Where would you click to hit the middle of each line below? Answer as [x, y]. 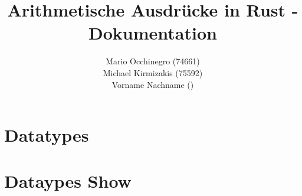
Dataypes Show [68, 181]
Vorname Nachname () [153, 84]
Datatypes [47, 135]
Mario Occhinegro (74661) [153, 61]
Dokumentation [153, 33]
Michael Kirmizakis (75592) [153, 72]
